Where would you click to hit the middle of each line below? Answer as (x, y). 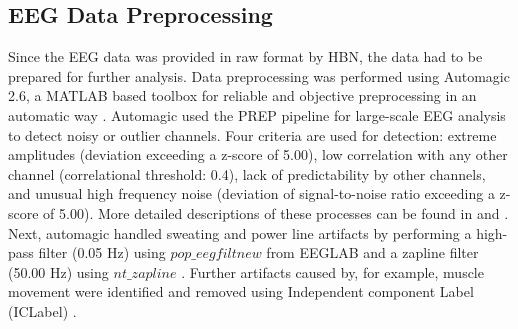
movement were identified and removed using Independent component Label (241, 291)
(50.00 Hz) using (58, 271)
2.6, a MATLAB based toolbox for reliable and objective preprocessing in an (242, 95)
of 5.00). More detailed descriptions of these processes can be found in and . (276, 212)
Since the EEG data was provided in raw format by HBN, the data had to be (245, 56)
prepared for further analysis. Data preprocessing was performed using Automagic (259, 75)
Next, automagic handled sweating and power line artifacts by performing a (240, 232)
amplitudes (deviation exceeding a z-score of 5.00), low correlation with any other (258, 154)
